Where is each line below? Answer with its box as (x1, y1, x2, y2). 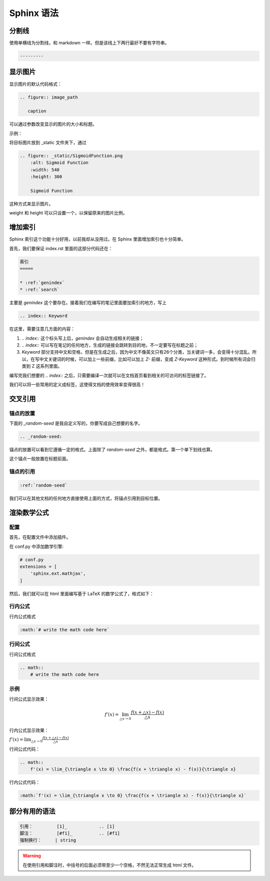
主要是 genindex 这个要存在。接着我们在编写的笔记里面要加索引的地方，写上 (9, 300, 167, 306)
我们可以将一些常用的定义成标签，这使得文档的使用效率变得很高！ (9, 381, 145, 387)
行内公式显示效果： (9, 727, 49, 733)
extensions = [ (19, 563, 57, 569)
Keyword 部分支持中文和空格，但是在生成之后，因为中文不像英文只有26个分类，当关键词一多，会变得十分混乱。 (21, 349, 252, 355)
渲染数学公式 (9, 508, 49, 517)
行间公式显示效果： (9, 696, 49, 702)
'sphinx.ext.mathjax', (30, 571, 86, 576)
